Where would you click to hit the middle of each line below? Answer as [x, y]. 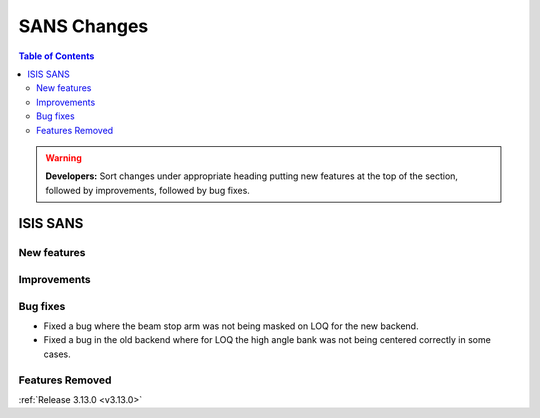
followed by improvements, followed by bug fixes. [147, 190]
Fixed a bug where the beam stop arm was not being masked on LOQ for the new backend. [231, 326]
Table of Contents [56, 56]
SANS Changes [83, 26]
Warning [63, 157]
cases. [57, 354]
